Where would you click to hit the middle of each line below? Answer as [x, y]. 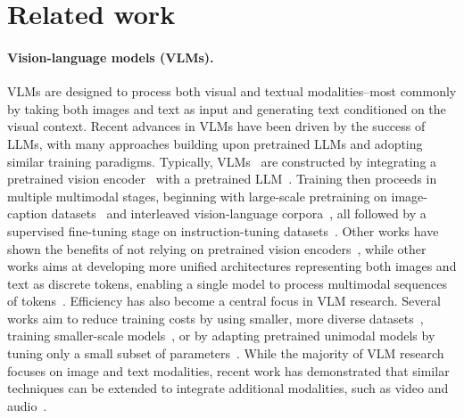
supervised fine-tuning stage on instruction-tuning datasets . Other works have [223, 230]
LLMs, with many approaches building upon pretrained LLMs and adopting [215, 143]
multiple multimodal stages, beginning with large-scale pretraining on [197, 196]
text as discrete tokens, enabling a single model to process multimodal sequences [227, 283]
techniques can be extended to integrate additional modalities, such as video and [228, 388]
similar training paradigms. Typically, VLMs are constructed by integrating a [222, 161]
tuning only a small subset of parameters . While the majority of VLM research [226, 353]
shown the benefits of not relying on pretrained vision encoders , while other [217, 248]
